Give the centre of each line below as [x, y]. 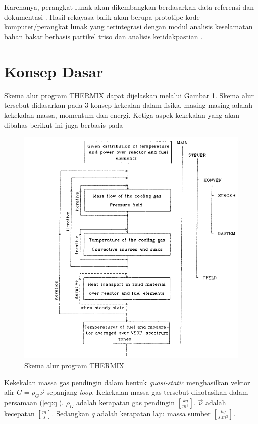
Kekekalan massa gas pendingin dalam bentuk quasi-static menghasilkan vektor [127, 382]
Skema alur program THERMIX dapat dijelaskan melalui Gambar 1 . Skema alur [129, 95]
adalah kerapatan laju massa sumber [154, 414]
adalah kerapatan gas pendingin [126, 403]
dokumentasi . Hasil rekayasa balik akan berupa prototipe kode [102, 16]
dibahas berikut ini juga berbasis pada [64, 125]
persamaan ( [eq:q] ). [34, 403]
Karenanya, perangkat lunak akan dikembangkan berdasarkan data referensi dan [129, 7]
